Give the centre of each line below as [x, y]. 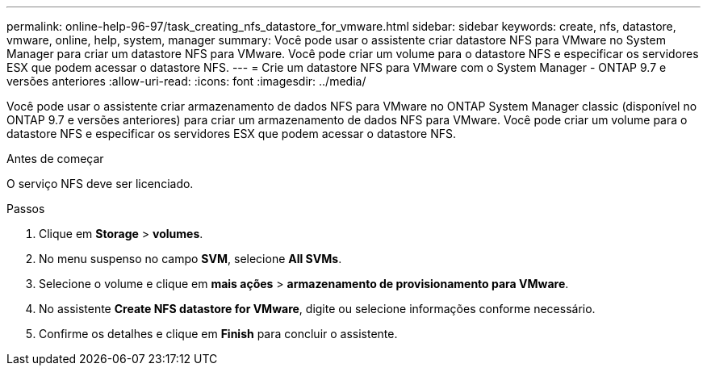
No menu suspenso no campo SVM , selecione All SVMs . [190, 259]
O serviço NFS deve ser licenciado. [100, 184]
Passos [26, 209]
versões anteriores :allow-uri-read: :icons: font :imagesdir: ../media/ [186, 81]
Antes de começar [55, 159]
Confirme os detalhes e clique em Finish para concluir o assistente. [218, 334]
